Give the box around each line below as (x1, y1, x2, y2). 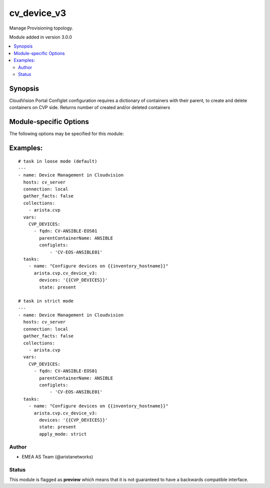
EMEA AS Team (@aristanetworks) (21, 453, 93, 459)
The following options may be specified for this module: (9, 130, 124, 137)
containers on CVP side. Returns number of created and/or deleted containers (9, 104, 170, 110)
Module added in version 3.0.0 (9, 34, 72, 40)
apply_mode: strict (39, 431, 87, 437)
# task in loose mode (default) (18, 158, 97, 164)
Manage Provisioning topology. (9, 25, 73, 31)
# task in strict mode (18, 298, 74, 304)
